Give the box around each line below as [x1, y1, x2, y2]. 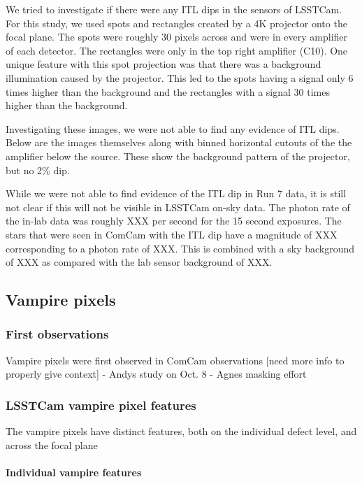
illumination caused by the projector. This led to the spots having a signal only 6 [6, 70, 354, 85]
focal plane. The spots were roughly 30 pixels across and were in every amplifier [6, 29, 348, 44]
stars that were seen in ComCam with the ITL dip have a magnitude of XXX [6, 227, 338, 241]
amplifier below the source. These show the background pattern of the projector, [6, 148, 350, 163]
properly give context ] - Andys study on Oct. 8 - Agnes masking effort [6, 366, 307, 381]
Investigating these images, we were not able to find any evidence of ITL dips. [6, 121, 340, 136]
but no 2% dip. [6, 162, 70, 177]
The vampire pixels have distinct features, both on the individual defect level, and [6, 424, 357, 439]
